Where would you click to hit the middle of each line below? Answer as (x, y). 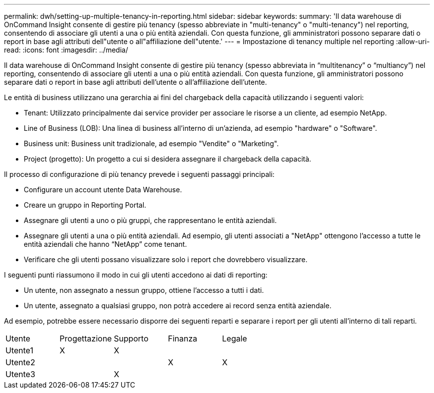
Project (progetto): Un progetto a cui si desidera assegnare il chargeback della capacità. (168, 159)
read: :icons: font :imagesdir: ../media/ (66, 50)
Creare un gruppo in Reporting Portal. (85, 205)
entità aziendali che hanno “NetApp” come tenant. (106, 244)
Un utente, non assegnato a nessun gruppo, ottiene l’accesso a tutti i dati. (144, 290)
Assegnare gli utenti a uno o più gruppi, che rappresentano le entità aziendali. (150, 220)
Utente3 (21, 374)
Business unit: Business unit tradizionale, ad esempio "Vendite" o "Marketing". (151, 143)
